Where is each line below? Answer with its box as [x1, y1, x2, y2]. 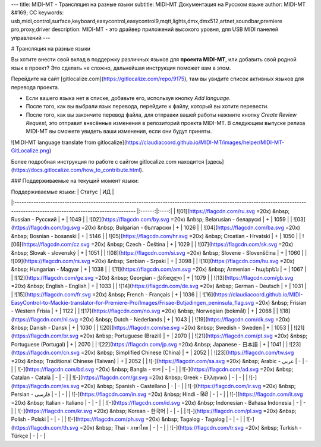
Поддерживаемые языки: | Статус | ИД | [11, 188, 114, 195]
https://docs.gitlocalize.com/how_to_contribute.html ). [12, 167, 144, 174]
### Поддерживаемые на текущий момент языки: [11, 177, 139, 185]
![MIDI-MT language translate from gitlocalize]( [11, 139, 127, 146]
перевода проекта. [11, 83, 59, 90]
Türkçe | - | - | [11, 432, 46, 440]
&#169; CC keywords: [11, 9, 64, 16]
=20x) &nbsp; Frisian [255, 299, 307, 306]
